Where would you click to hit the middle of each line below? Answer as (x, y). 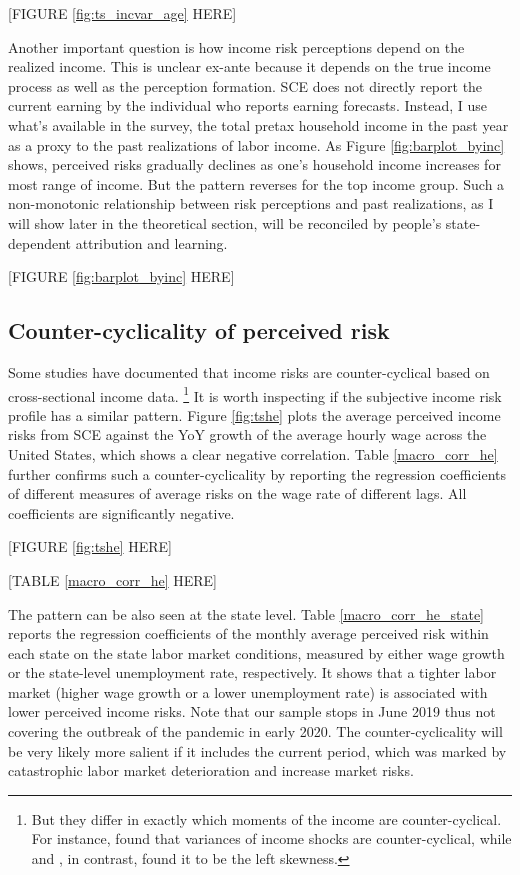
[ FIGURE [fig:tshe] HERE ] (90, 546)
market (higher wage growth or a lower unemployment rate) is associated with (248, 691)
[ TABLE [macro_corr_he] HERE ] (113, 579)
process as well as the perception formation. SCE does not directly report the (245, 85)
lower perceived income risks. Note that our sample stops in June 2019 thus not (252, 711)
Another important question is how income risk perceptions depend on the (236, 46)
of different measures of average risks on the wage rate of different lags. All (237, 493)
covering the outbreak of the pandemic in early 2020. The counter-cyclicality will (255, 731)
